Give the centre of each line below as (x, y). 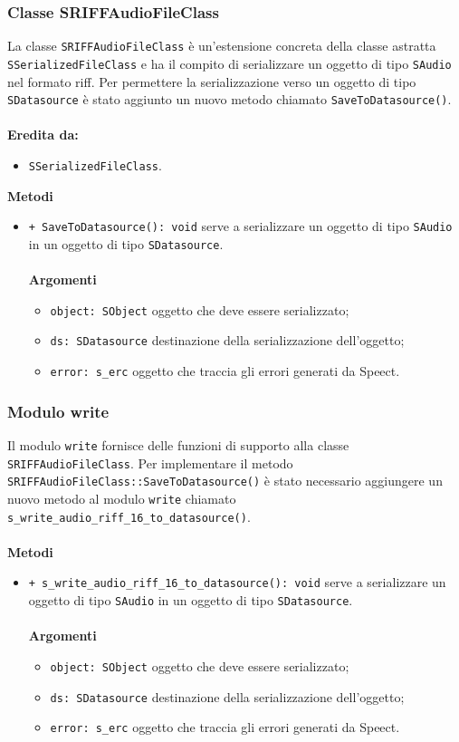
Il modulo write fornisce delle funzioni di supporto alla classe (178, 444)
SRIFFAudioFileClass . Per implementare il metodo (150, 463)
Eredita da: (43, 135)
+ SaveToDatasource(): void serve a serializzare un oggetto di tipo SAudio (240, 226)
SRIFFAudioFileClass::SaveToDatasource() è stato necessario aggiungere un (225, 481)
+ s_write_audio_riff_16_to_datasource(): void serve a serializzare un (237, 582)
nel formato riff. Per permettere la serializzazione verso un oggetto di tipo (212, 81)
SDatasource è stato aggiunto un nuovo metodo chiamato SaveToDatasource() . (229, 99)
